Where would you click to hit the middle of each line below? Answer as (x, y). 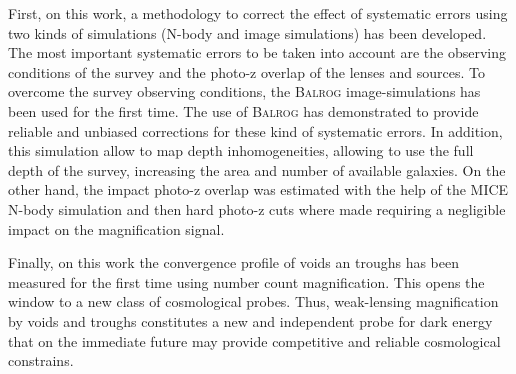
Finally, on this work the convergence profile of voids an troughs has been (234, 262)
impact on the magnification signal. (116, 228)
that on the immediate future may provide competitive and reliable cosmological (254, 340)
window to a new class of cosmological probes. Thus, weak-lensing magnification (253, 301)
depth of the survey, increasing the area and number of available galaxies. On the (257, 169)
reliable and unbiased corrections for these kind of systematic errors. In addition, (255, 130)
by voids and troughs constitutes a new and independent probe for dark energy (250, 320)
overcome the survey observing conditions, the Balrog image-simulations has (244, 91)
